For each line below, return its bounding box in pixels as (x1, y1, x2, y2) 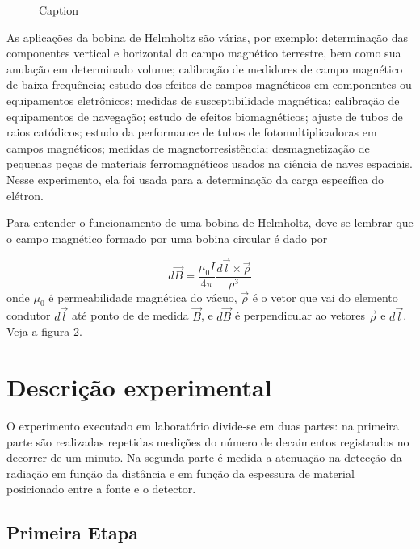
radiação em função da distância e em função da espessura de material (6, 464, 355, 481)
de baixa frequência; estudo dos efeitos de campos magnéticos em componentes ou (6, 76, 412, 93)
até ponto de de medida (71, 307, 189, 324)
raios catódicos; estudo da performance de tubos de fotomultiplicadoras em (6, 124, 377, 140)
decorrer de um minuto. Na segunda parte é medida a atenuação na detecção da (6, 449, 402, 466)
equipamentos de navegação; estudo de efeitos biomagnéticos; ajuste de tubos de (6, 107, 403, 124)
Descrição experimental (6, 370, 272, 403)
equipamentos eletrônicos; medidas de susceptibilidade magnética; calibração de (6, 91, 400, 108)
